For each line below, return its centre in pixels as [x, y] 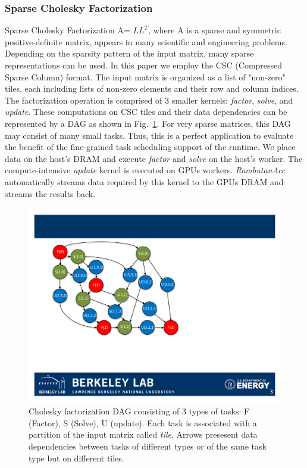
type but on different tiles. [76, 458]
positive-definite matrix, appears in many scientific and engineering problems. [146, 41]
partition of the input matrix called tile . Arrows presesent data [143, 434]
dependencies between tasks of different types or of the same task [148, 446]
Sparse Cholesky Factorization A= [68, 30]
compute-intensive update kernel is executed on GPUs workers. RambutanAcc [145, 170]
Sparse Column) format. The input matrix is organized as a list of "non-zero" [145, 77]
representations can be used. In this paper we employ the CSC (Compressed [144, 65]
